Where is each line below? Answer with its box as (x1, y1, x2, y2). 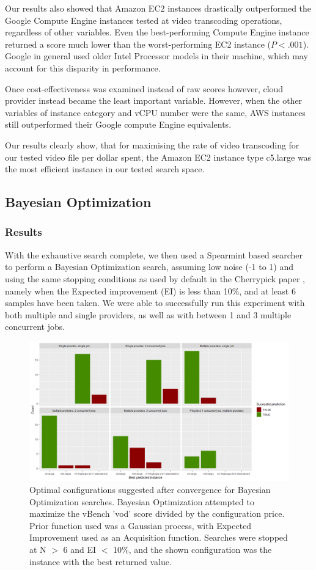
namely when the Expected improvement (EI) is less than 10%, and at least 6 (5, 284, 296, 297)
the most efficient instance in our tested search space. (5, 163, 205, 175)
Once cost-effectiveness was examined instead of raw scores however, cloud (5, 82, 284, 95)
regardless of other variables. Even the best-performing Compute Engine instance (5, 26, 309, 38)
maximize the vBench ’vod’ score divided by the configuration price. (29, 507, 285, 520)
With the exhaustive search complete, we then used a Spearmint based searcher (5, 248, 303, 261)
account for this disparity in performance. (5, 61, 161, 74)
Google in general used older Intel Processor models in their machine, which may (5, 49, 308, 62)
